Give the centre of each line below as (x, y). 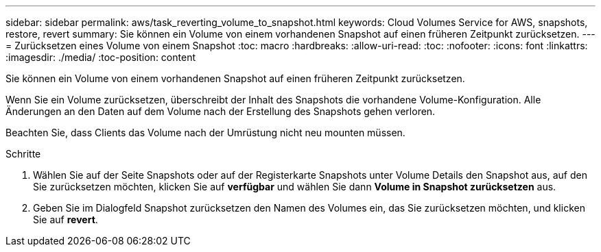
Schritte (23, 154)
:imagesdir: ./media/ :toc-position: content (101, 57)
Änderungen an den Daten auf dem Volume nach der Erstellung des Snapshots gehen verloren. (221, 111)
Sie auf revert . (66, 219)
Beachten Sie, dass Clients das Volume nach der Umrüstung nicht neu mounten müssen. (205, 133)
